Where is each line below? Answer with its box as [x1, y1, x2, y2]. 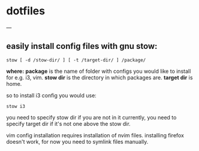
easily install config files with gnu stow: [6, 41, 158, 51]
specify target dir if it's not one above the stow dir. [6, 120, 131, 127]
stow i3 [6, 103, 26, 109]
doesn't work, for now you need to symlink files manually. [6, 138, 149, 145]
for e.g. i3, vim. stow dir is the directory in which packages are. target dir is [6, 73, 193, 81]
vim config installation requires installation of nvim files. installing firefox [6, 131, 185, 138]
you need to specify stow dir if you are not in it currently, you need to [6, 113, 177, 121]
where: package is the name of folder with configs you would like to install [6, 67, 191, 75]
